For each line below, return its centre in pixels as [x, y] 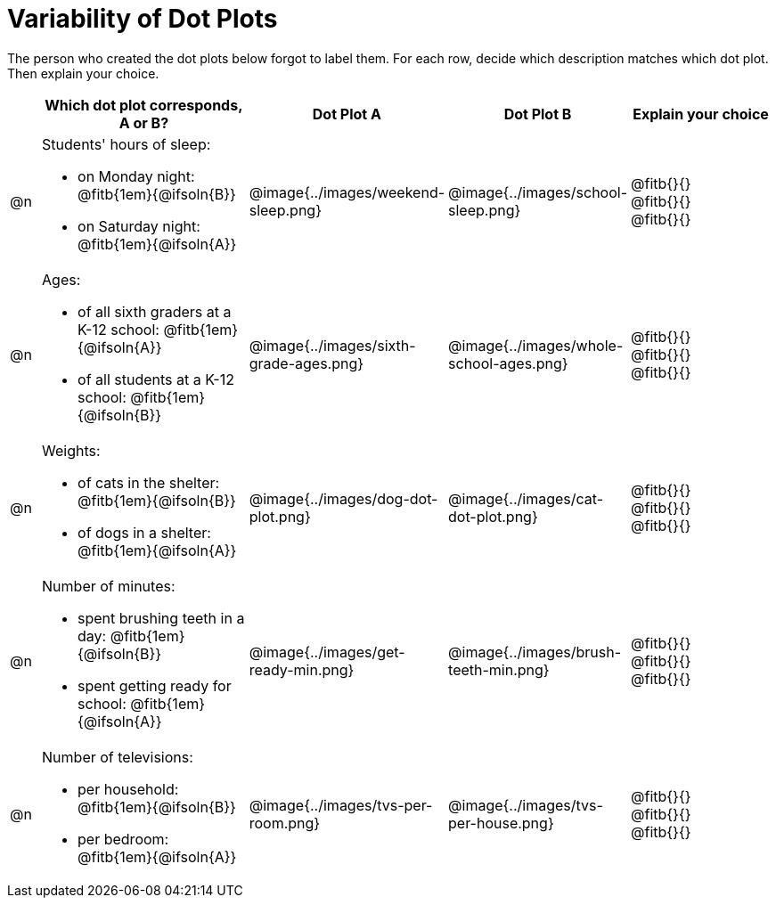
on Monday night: [136, 176]
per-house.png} [501, 823]
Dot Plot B [538, 114]
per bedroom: [123, 839]
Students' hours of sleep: [127, 144]
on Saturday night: [139, 226]
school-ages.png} [508, 363]
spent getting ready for [155, 685]
